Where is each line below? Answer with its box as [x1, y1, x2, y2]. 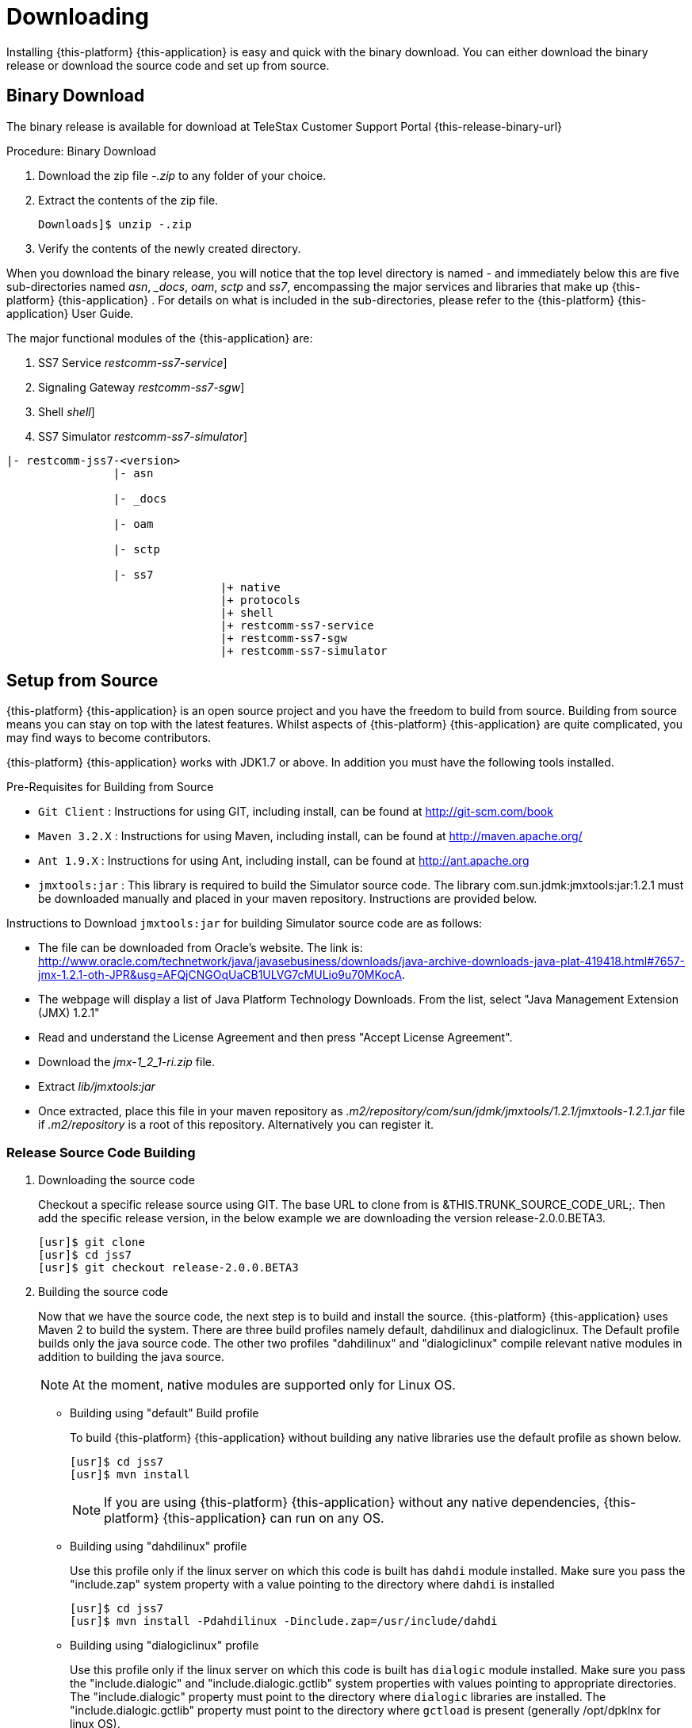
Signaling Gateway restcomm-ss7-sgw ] [38, 380, 245, 394]
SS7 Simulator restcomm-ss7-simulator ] [38, 429, 248, 443]
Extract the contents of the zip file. [38, 193, 219, 207]
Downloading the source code [38, 1173, 195, 1187]
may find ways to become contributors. [6, 731, 212, 745]
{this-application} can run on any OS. [162, 1510, 384, 1527]
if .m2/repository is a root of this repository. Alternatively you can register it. [38, 1118, 434, 1132]
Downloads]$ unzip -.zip [38, 217, 192, 231]
